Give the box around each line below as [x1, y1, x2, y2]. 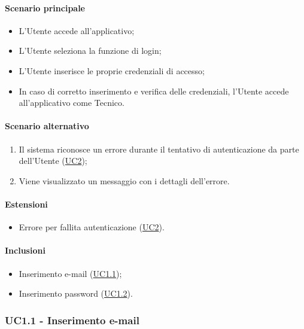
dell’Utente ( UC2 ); [19, 154, 87, 167]
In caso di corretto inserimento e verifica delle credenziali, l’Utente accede [19, 84, 289, 97]
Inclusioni [5, 244, 45, 257]
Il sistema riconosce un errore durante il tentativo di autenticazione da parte [19, 142, 299, 155]
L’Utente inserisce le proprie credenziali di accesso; [19, 64, 205, 77]
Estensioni [5, 197, 48, 210]
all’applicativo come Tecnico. [19, 96, 124, 109]
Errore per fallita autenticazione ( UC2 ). [19, 221, 165, 233]
